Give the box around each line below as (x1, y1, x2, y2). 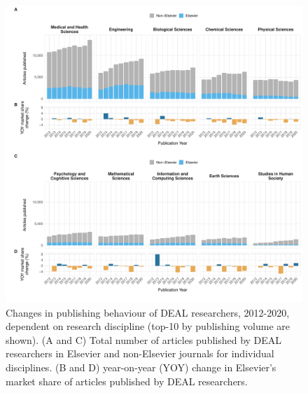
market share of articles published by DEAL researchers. (6, 373, 248, 388)
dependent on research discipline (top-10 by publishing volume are (6, 319, 290, 333)
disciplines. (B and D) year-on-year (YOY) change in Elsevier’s (6, 359, 276, 374)
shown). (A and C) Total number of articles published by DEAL (6, 332, 282, 347)
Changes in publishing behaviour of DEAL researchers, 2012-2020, (6, 305, 290, 319)
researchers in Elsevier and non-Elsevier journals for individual (6, 346, 274, 361)
